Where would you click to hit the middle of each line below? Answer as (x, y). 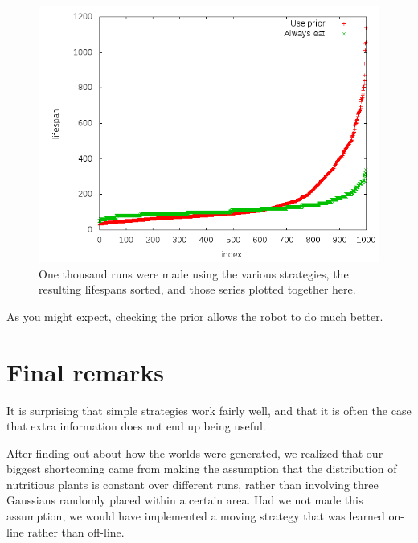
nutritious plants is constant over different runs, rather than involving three (193, 484)
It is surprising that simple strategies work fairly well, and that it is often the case (209, 410)
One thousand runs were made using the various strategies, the (194, 273)
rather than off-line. (76, 531)
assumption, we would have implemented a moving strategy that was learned (196, 516)
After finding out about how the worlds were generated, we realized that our (195, 452)
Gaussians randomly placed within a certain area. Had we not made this (185, 500)
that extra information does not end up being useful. (136, 426)
